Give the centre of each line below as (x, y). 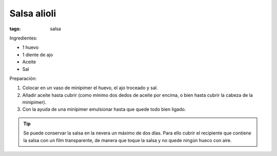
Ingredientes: (24, 38)
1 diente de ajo (38, 54)
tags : (15, 29)
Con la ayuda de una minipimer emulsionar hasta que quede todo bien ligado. (104, 109)
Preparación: (23, 78)
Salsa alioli (33, 13)
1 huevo (31, 47)
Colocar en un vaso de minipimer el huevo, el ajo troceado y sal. (90, 88)
